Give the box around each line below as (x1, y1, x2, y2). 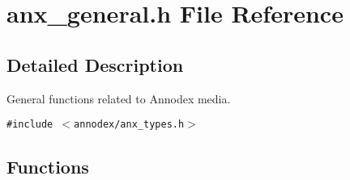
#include (6, 119, 53, 131)
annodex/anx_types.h (74, 119, 185, 131)
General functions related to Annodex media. (6, 90, 231, 107)
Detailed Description (6, 52, 184, 77)
